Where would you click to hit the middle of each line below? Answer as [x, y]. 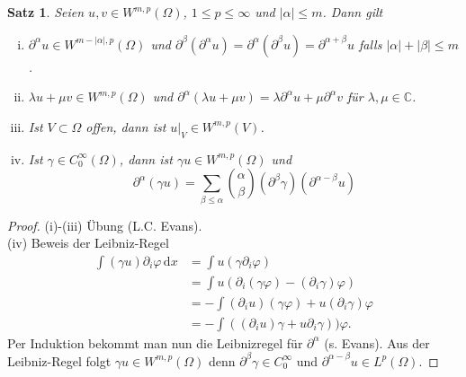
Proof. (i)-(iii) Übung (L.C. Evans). [105, 225]
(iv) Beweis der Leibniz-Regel [88, 243]
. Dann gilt [353, 12]
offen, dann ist [126, 126]
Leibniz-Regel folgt [59, 360]
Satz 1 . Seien [46, 12]
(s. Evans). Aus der [377, 342]
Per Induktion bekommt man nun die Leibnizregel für [155, 342]
